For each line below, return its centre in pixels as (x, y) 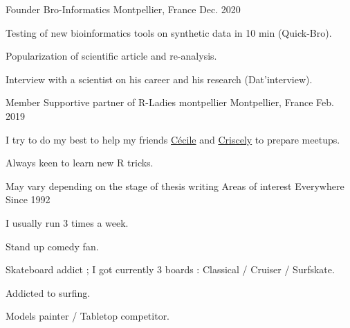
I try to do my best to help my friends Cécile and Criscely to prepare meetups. (173, 139)
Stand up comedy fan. (52, 246)
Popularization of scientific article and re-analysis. (111, 56)
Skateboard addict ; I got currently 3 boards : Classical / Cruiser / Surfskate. (170, 269)
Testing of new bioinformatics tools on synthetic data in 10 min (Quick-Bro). (169, 32)
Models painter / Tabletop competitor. (88, 316)
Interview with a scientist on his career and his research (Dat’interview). (159, 79)
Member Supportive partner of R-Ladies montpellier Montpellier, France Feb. (170, 102)
